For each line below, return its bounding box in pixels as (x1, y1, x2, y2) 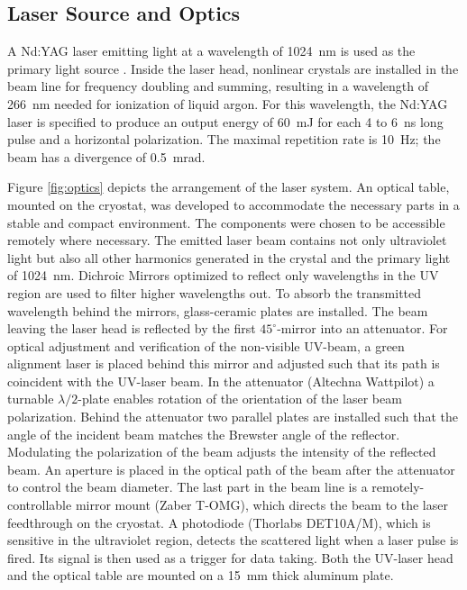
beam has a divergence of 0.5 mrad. (7, 147, 206, 166)
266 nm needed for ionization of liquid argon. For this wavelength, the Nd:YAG (7, 94, 448, 113)
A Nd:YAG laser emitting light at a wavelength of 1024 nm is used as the (7, 41, 416, 60)
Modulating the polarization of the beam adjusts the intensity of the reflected (7, 442, 436, 461)
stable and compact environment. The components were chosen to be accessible (7, 213, 445, 231)
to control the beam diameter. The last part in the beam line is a (7, 477, 368, 496)
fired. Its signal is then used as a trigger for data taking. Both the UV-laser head (7, 548, 453, 567)
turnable (7, 389, 54, 408)
